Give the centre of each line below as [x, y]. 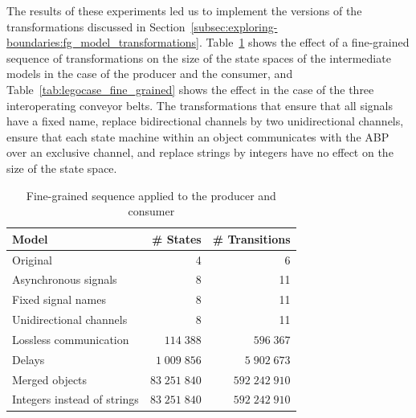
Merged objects [50, 379]
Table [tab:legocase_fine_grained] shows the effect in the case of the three [190, 89]
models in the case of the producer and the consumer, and [150, 74]
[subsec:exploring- [234, 26]
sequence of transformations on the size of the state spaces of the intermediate [199, 57]
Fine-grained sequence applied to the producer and [151, 195]
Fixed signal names [59, 299]
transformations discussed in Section [96, 26]
